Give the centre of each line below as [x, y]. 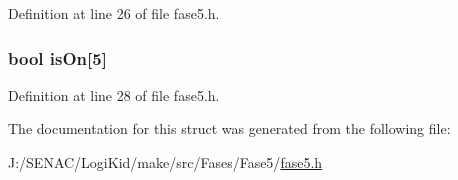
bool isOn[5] [57, 57]
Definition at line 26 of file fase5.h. [114, 13]
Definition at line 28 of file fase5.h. [114, 94]
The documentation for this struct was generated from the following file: [229, 128]
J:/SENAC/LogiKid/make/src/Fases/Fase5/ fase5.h [165, 162]
